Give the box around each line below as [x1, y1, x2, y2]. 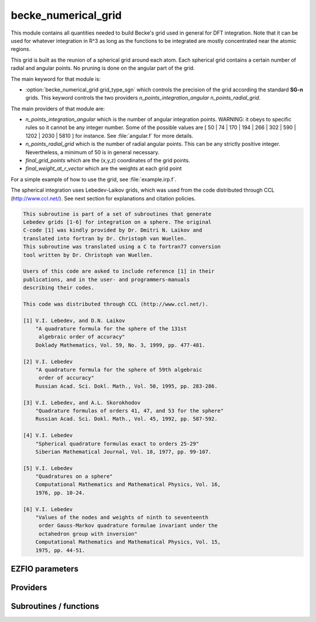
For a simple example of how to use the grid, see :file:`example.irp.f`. [11, 176, 177, 183]
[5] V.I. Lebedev [23, 465, 73, 471]
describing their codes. [23, 284, 95, 291]
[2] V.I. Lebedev [23, 358, 73, 365]
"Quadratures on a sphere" [35, 473, 114, 480]
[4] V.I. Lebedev [23, 432, 73, 439]
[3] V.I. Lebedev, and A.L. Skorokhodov [23, 399, 140, 406]
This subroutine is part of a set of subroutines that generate [23, 210, 212, 217]
